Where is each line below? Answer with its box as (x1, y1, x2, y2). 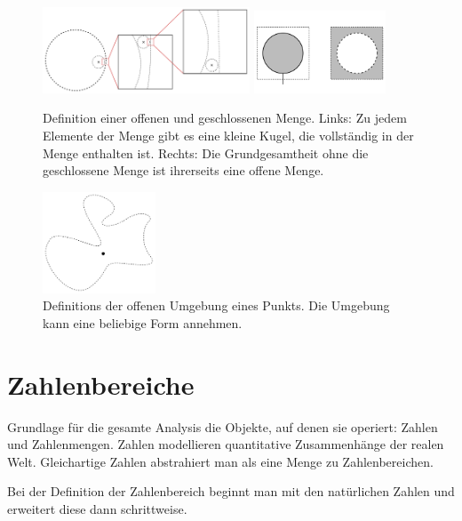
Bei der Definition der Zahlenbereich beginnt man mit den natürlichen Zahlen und (7, 482, 455, 501)
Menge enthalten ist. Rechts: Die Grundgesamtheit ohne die (43, 143, 369, 162)
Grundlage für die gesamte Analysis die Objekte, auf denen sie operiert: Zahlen (7, 417, 438, 436)
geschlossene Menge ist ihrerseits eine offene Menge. (43, 161, 324, 180)
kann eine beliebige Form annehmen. (43, 313, 243, 332)
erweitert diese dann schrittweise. (7, 499, 187, 517)
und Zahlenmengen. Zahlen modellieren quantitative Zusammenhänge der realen (7, 435, 444, 453)
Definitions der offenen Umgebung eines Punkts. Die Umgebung (43, 296, 390, 315)
